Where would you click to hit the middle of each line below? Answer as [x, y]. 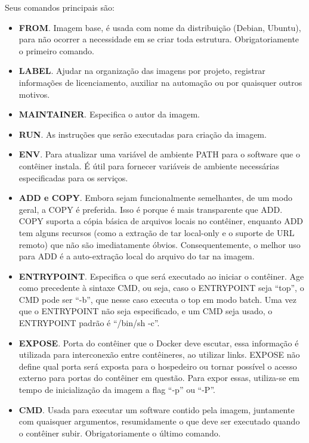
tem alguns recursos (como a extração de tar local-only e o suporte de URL [157, 232]
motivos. [34, 94]
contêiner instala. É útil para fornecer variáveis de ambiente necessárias [149, 165]
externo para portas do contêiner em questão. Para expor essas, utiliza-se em [159, 378]
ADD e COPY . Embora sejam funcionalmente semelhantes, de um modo [155, 198]
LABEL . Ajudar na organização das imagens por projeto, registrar [142, 71]
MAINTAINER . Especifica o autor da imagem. [109, 114]
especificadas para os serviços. [73, 177]
